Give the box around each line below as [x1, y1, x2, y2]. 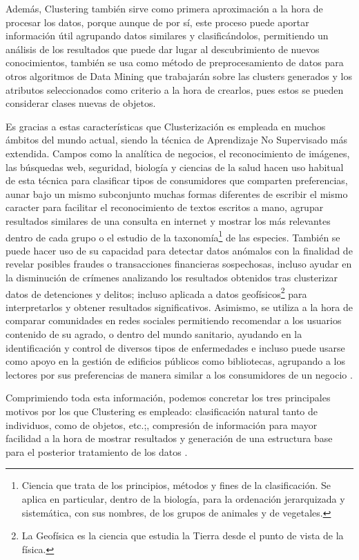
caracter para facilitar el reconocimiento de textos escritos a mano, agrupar [6, 200, 324, 214]
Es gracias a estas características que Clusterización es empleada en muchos [6, 119, 326, 133]
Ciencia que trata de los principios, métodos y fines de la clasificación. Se [21, 478, 331, 492]
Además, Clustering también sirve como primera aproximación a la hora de [6, 1, 323, 15]
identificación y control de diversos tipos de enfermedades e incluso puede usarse [6, 340, 345, 354]
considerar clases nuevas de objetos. [6, 96, 156, 110]
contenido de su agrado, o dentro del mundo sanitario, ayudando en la [6, 326, 302, 341]
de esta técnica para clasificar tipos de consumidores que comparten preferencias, [6, 173, 348, 188]
